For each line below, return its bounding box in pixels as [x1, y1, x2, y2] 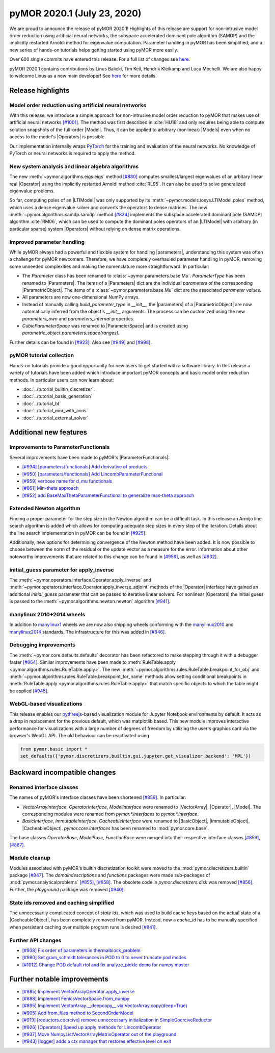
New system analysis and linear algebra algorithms [9, 163, 139, 170]
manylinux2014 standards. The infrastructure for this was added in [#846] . [9, 629, 167, 635]
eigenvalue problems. [9, 188, 55, 194]
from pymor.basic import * [20, 746, 88, 752]
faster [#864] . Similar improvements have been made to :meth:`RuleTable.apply [9, 659, 176, 665]
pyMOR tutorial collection [9, 352, 74, 359]
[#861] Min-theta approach [22, 485, 79, 491]
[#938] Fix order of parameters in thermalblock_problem [22, 947, 141, 954]
